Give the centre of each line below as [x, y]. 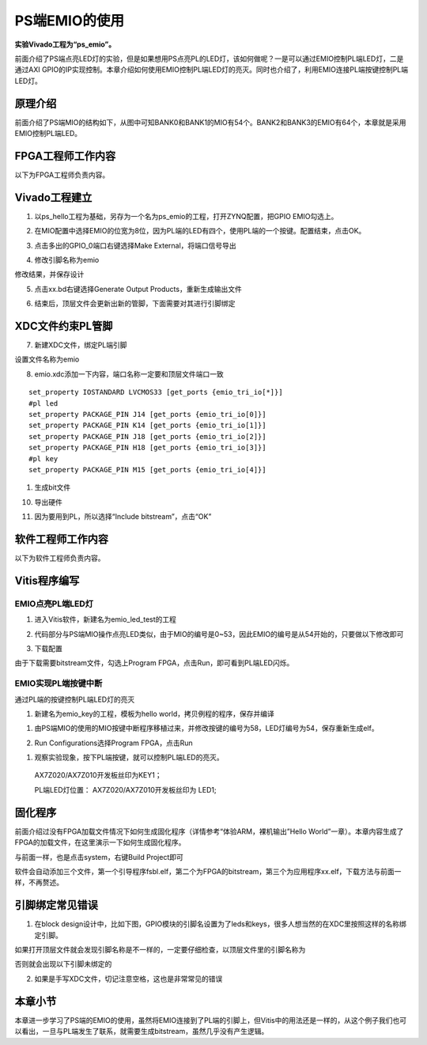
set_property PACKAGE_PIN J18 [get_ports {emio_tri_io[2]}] [147, 436]
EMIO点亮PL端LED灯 [54, 604]
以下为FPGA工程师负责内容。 [62, 175]
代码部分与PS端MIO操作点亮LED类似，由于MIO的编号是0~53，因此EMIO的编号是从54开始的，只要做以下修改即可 [219, 634]
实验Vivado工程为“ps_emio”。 [65, 44]
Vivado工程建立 [53, 197]
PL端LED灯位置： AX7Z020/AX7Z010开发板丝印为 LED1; [125, 789]
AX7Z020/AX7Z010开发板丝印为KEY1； [98, 775]
